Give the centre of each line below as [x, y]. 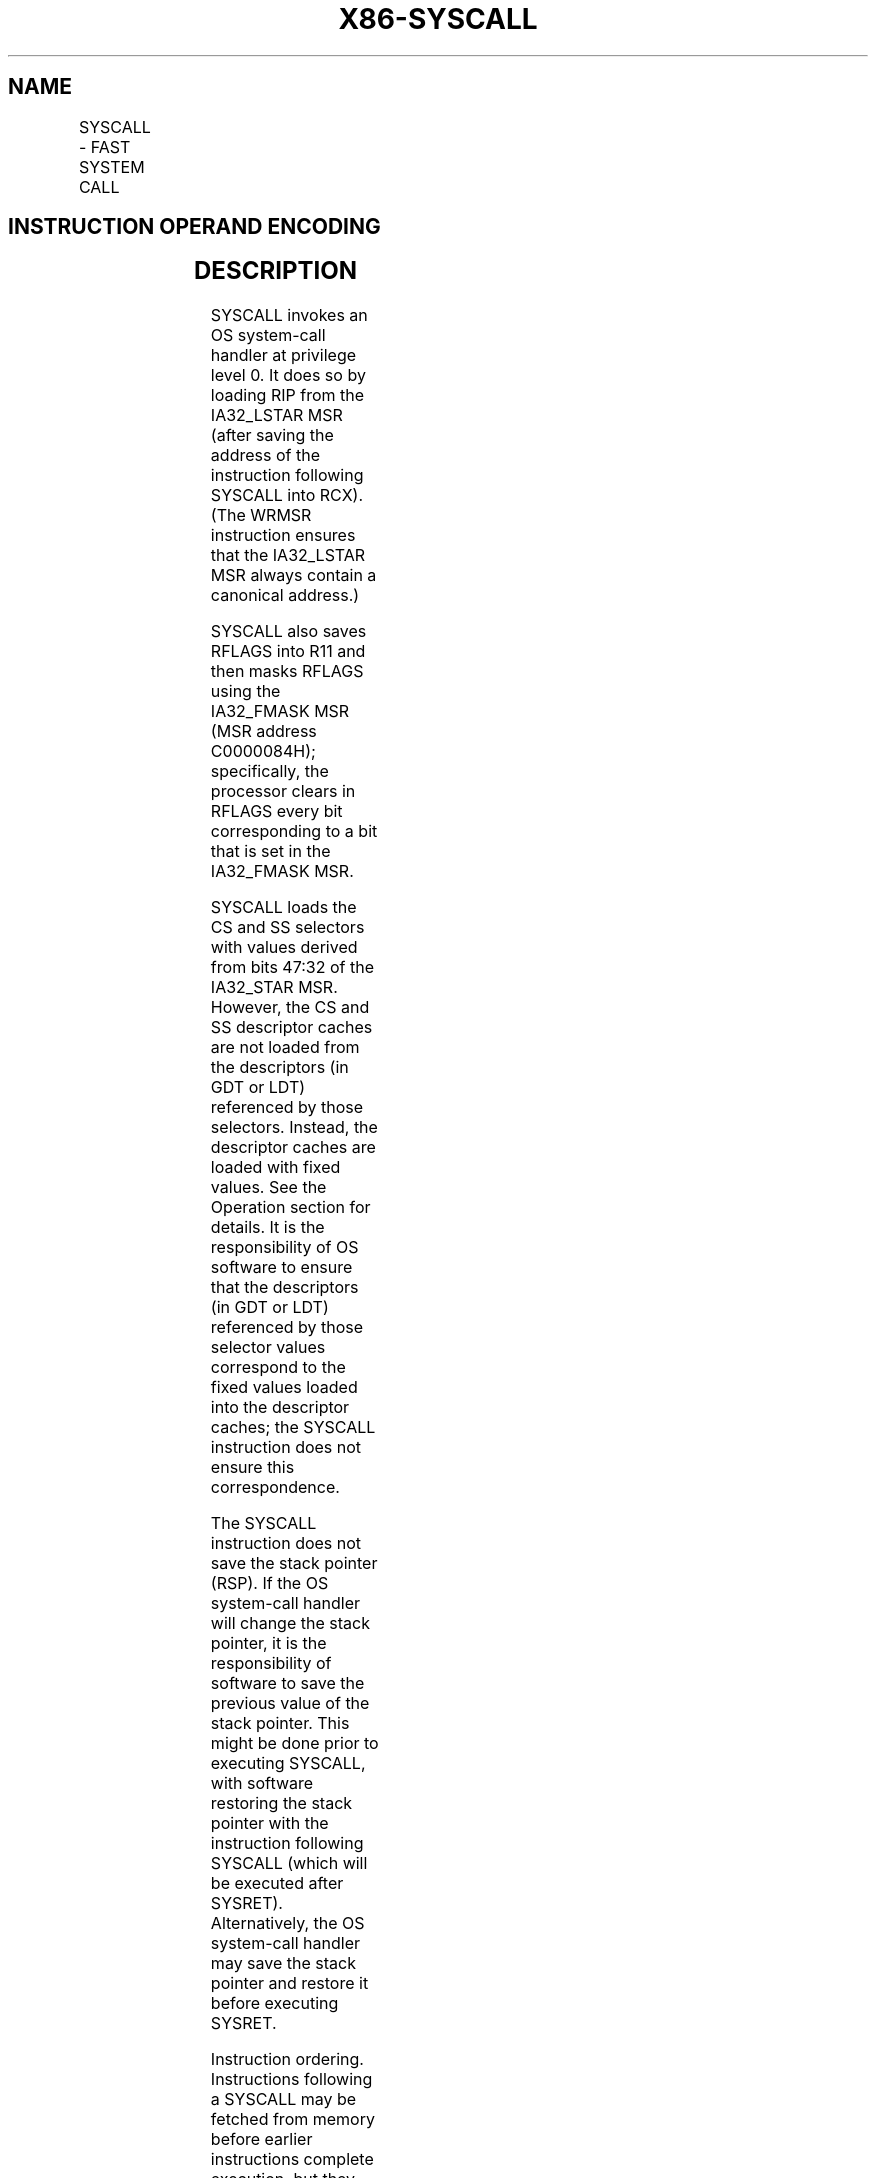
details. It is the [267, 1227]
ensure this [252, 1467]
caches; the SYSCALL [293, 1427]
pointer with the [269, 1823]
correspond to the [278, 1367]
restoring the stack [281, 1803]
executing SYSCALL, [288, 1763]
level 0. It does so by [288, 375]
